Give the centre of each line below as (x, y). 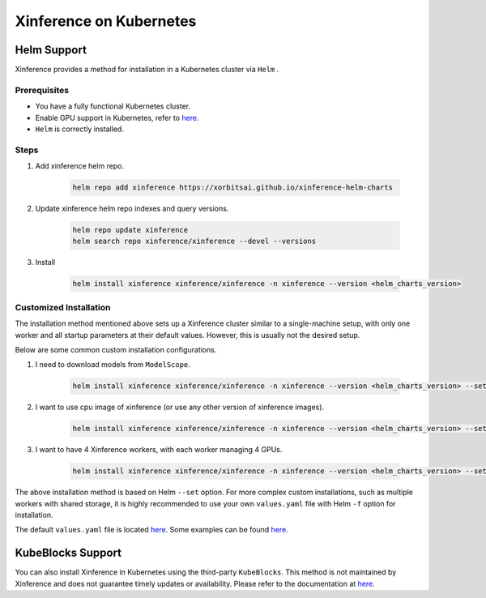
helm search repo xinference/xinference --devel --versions (194, 241)
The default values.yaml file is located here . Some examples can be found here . (151, 530)
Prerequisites (42, 90)
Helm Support (51, 50)
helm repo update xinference (130, 230)
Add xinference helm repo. (80, 166)
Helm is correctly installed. (80, 129)
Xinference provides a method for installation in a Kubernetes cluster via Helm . (147, 70)
